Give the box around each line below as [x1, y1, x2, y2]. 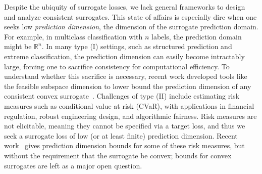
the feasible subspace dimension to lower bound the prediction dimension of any [4, 80, 251, 91]
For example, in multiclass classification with [4, 31, 143, 41]
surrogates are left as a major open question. [4, 160, 142, 170]
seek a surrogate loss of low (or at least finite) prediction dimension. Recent [4, 130, 238, 141]
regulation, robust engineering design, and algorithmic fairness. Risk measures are [4, 110, 257, 121]
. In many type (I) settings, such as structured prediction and [41, 41, 232, 52]
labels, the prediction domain [151, 31, 242, 41]
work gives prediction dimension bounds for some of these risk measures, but [4, 140, 245, 151]
